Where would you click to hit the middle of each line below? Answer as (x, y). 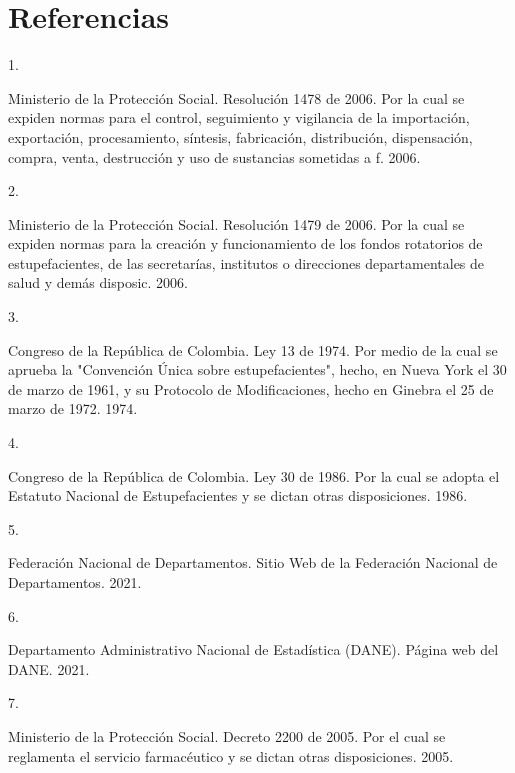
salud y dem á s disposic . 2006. (98, 282)
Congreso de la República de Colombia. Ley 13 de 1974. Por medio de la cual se (253, 349)
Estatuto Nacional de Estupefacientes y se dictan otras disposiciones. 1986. (238, 495)
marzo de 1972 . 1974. (73, 408)
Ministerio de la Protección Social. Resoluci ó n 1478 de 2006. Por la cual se (236, 97)
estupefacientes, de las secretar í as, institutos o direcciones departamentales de (246, 262)
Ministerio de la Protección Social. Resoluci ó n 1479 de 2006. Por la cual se (236, 223)
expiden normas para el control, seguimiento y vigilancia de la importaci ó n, (239, 117)
